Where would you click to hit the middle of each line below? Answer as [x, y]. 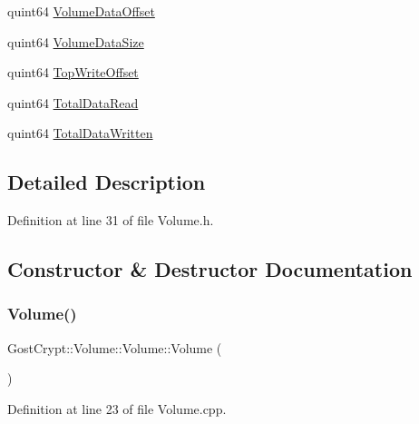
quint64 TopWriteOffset [73, 72]
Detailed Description [107, 182]
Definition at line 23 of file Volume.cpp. [117, 408]
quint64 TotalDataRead [73, 102]
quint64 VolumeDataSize [76, 41]
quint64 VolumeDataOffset [81, 11]
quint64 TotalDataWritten [80, 133]
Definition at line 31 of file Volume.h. [111, 220]
